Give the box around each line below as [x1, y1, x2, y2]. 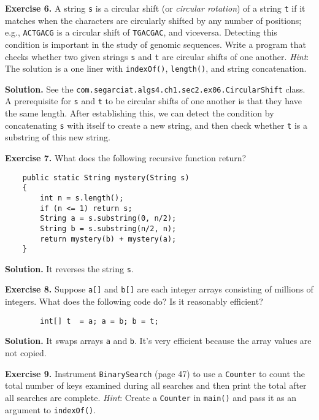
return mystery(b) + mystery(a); [40, 234, 177, 243]
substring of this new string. [5, 131, 110, 143]
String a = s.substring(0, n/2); [40, 214, 177, 223]
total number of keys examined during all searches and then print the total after [5, 379, 307, 392]
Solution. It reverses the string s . [5, 262, 134, 275]
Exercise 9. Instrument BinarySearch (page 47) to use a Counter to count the [5, 367, 306, 380]
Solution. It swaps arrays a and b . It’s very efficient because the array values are [5, 334, 312, 347]
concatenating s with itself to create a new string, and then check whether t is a [5, 118, 307, 131]
